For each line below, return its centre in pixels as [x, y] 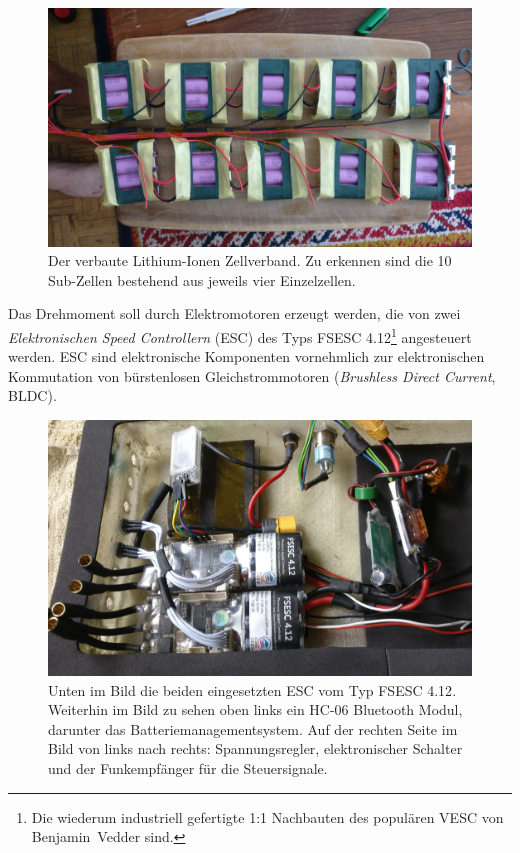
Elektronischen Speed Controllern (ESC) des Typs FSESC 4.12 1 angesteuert [240, 335]
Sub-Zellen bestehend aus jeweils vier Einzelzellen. [202, 279]
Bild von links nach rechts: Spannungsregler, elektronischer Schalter [255, 748]
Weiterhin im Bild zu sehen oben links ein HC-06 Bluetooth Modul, [255, 709]
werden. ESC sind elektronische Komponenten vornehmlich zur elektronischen [246, 356]
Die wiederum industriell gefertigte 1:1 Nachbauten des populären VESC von [267, 816]
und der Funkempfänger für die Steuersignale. [188, 768]
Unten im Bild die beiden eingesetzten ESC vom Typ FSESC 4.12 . [252, 689]
